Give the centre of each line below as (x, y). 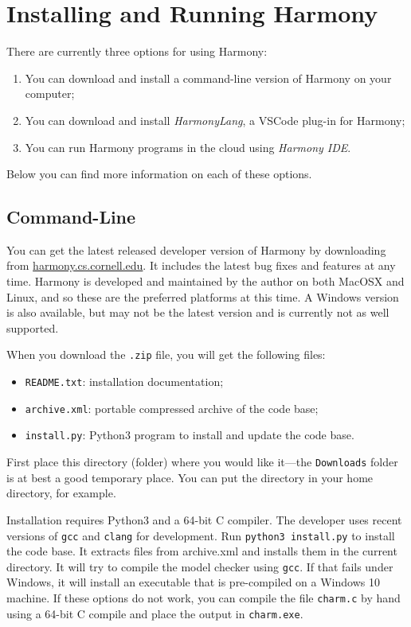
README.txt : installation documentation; (124, 382)
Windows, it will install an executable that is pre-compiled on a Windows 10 (193, 582)
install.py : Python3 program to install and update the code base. (190, 435)
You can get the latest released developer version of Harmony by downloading (196, 249)
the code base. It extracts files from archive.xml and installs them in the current (202, 551)
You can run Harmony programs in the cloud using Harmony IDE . (188, 147)
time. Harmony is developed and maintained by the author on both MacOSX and (205, 281)
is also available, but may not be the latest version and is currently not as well (198, 312)
